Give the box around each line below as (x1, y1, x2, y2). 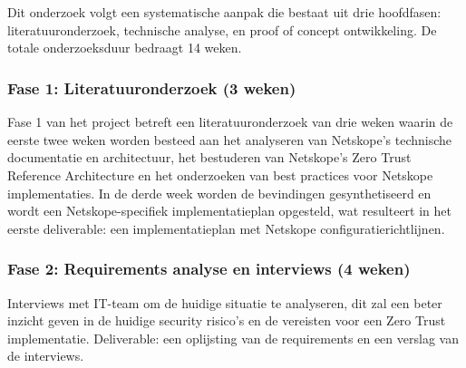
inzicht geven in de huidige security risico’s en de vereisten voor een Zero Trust (7, 311, 446, 330)
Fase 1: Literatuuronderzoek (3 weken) (7, 76, 296, 99)
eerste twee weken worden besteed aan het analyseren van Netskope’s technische (7, 130, 452, 149)
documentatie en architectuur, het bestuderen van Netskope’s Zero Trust (7, 148, 412, 167)
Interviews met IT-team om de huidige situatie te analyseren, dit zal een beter (7, 293, 442, 312)
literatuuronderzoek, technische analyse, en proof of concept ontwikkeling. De (7, 20, 437, 39)
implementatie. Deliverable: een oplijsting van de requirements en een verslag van (7, 328, 459, 347)
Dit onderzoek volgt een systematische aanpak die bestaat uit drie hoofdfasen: (7, 3, 442, 22)
